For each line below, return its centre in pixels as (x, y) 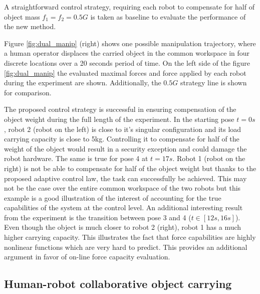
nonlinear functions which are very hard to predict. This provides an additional (126, 247)
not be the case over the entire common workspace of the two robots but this (122, 188)
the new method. (30, 26)
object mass (22, 16)
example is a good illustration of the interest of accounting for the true (113, 197)
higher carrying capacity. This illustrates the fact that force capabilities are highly (130, 237)
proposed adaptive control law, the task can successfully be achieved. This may (125, 178)
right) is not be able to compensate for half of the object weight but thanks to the (130, 168)
